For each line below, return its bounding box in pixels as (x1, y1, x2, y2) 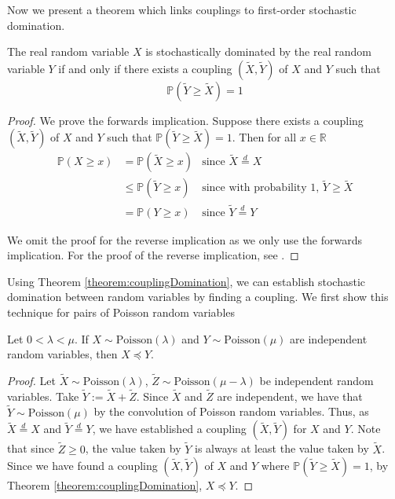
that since (7, 440, 54, 457)
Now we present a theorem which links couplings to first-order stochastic (7, 2, 357, 17)
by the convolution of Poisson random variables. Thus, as (93, 403, 369, 420)
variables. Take (7, 387, 79, 404)
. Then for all (232, 129, 297, 145)
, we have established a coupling (92, 420, 247, 437)
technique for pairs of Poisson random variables (7, 304, 236, 321)
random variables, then (7, 346, 118, 362)
